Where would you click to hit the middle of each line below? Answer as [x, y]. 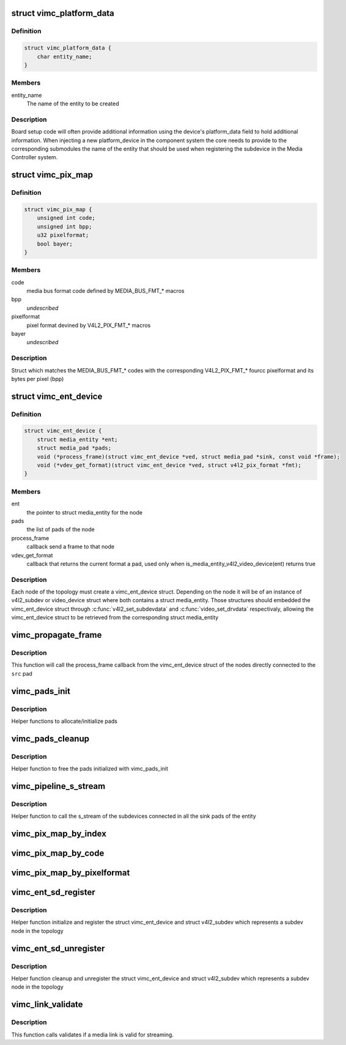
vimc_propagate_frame [57, 635]
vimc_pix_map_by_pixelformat [71, 873]
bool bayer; [55, 244]
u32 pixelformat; [63, 235]
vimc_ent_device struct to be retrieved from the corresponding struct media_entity [115, 617]
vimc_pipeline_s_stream [58, 786]
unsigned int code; [66, 218]
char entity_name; [64, 56]
